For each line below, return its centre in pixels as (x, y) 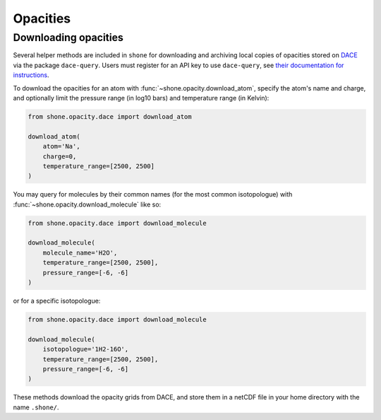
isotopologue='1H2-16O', (86, 349)
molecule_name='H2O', (80, 252)
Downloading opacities (68, 37)
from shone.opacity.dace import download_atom (110, 116)
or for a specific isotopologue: (57, 301)
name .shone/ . (36, 407)
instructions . (31, 75)
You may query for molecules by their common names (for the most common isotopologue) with (153, 194)
